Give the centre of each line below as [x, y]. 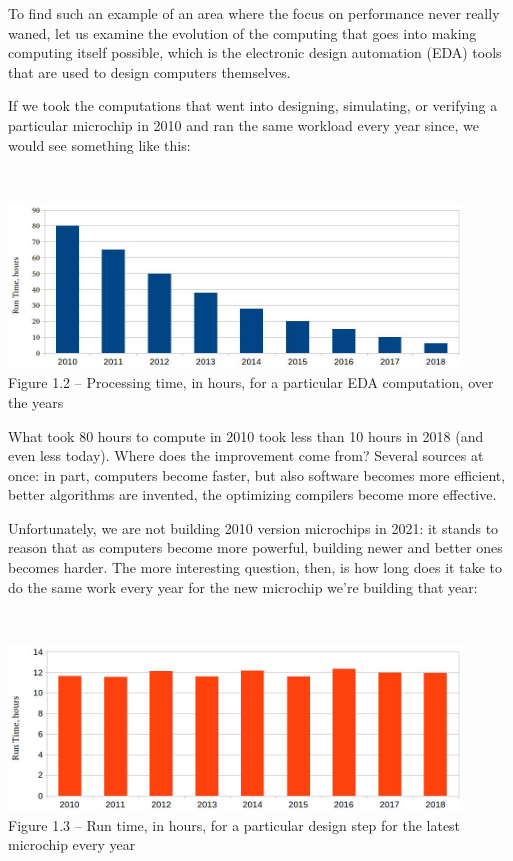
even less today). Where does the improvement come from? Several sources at [246, 455]
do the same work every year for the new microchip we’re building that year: [243, 586]
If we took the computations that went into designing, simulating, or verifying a [253, 105]
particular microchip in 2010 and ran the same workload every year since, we [243, 124]
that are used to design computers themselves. [149, 71]
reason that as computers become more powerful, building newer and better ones [255, 547]
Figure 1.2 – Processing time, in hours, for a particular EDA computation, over [251, 382]
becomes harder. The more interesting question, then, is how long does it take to [255, 567]
